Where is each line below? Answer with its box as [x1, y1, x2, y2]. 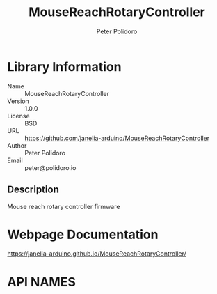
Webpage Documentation [7, 226, 159, 242]
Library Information [7, 59, 122, 75]
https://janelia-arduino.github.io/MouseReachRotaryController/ [7, 249, 186, 258]
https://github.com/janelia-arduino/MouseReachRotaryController [24, 134, 210, 142]
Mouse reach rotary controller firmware [7, 202, 120, 210]
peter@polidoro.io [24, 163, 77, 171]
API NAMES [7, 274, 77, 290]
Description [7, 184, 59, 196]
